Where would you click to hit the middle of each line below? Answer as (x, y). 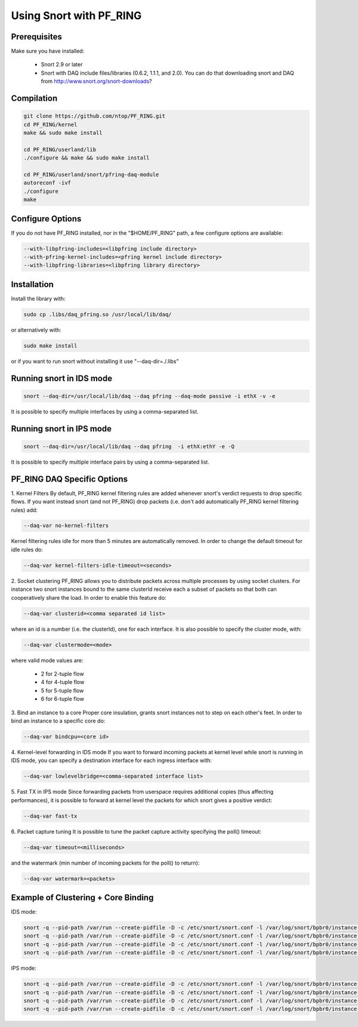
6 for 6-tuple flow (63, 699)
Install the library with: (38, 298)
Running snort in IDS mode (62, 378)
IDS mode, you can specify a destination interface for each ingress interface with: (111, 760)
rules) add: (24, 510)
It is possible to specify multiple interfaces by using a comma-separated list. (105, 411)
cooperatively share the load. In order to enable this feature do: (89, 597)
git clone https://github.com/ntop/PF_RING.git (94, 116)
